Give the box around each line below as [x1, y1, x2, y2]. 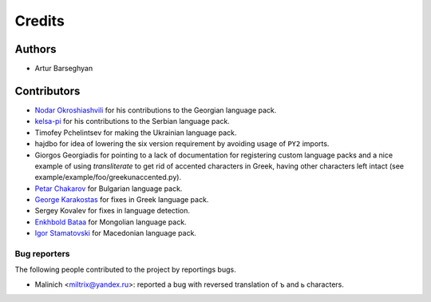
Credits [14, 12, 65, 30]
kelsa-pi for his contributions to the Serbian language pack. [34, 117, 231, 126]
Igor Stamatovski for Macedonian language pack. [34, 228, 197, 238]
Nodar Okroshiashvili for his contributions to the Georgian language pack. [34, 105, 277, 115]
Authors [14, 42, 57, 56]
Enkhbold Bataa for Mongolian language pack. [34, 217, 187, 227]
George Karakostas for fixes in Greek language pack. [34, 195, 209, 205]
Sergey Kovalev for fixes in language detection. [34, 206, 191, 216]
